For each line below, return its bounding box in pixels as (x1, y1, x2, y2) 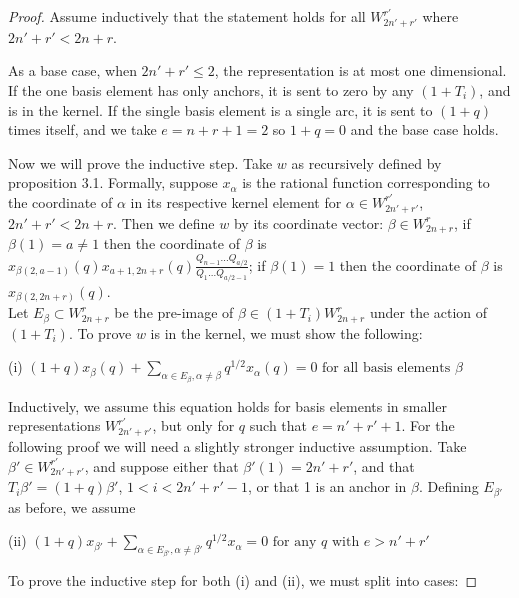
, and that (353, 455, 415, 476)
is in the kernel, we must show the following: (150, 322, 423, 343)
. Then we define (113, 212, 215, 233)
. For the (401, 415, 455, 436)
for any (272, 535, 317, 550)
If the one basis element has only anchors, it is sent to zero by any (8, 79, 414, 100)
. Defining (418, 476, 479, 497)
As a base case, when (8, 60, 137, 81)
